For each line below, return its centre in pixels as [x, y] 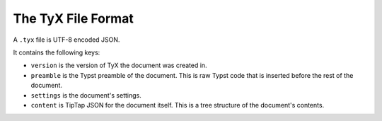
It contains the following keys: [57, 52]
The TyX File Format [73, 18]
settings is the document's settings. [86, 95]
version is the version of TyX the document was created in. [119, 65]
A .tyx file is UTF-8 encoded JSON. [66, 40]
